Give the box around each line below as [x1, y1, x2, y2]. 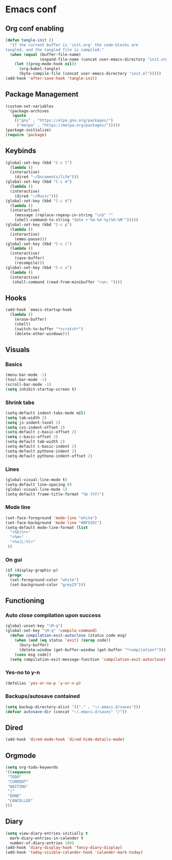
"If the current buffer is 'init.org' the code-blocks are [10, 42, 139, 47]
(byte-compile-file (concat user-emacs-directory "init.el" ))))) [18, 71, 161, 77]
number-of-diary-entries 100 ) [10, 840, 74, 846]
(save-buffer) [14, 256, 45, 261]
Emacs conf [5, 4, 57, 15]
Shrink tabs [5, 399, 35, 406]
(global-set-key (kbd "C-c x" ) [5, 265, 72, 270]
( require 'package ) [5, 132, 47, 137]
